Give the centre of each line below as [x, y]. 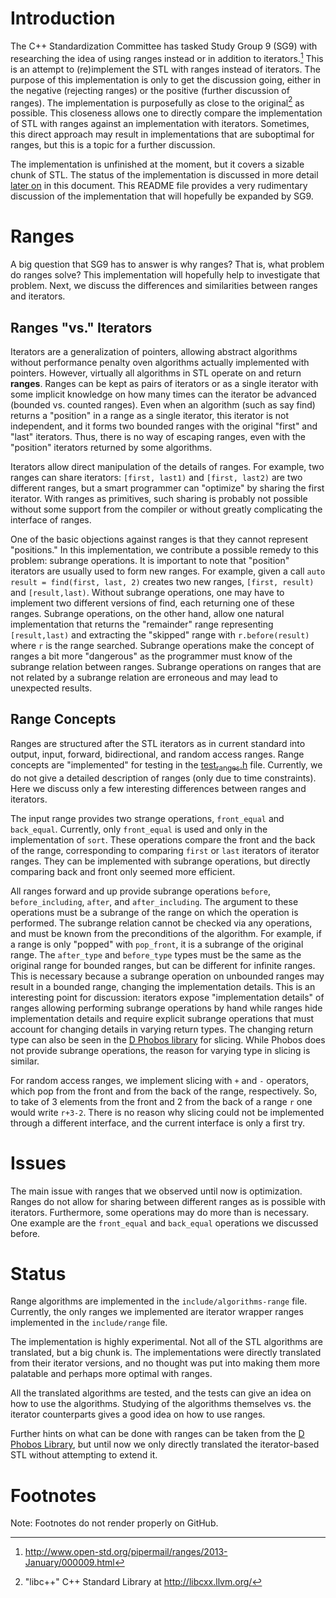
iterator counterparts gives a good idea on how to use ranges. [138, 1414]
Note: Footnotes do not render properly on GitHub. [114, 1523]
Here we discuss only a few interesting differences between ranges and [158, 788]
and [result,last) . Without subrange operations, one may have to [147, 592]
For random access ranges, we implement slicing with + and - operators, [160, 1080]
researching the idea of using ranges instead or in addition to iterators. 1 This [167, 57]
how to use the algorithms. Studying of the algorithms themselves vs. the [161, 1404]
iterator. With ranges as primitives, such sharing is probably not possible [159, 498]
